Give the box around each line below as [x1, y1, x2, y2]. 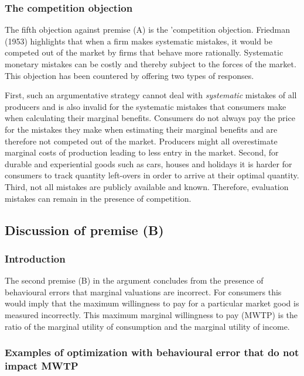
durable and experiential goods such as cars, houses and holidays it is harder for [5, 157, 292, 170]
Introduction [5, 251, 66, 265]
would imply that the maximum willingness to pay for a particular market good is [5, 297, 299, 309]
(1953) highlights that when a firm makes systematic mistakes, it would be [5, 35, 273, 47]
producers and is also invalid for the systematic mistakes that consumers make [5, 100, 286, 112]
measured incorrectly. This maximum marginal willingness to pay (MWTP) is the [5, 308, 298, 320]
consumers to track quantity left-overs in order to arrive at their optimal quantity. [5, 169, 299, 181]
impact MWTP [5, 358, 78, 372]
